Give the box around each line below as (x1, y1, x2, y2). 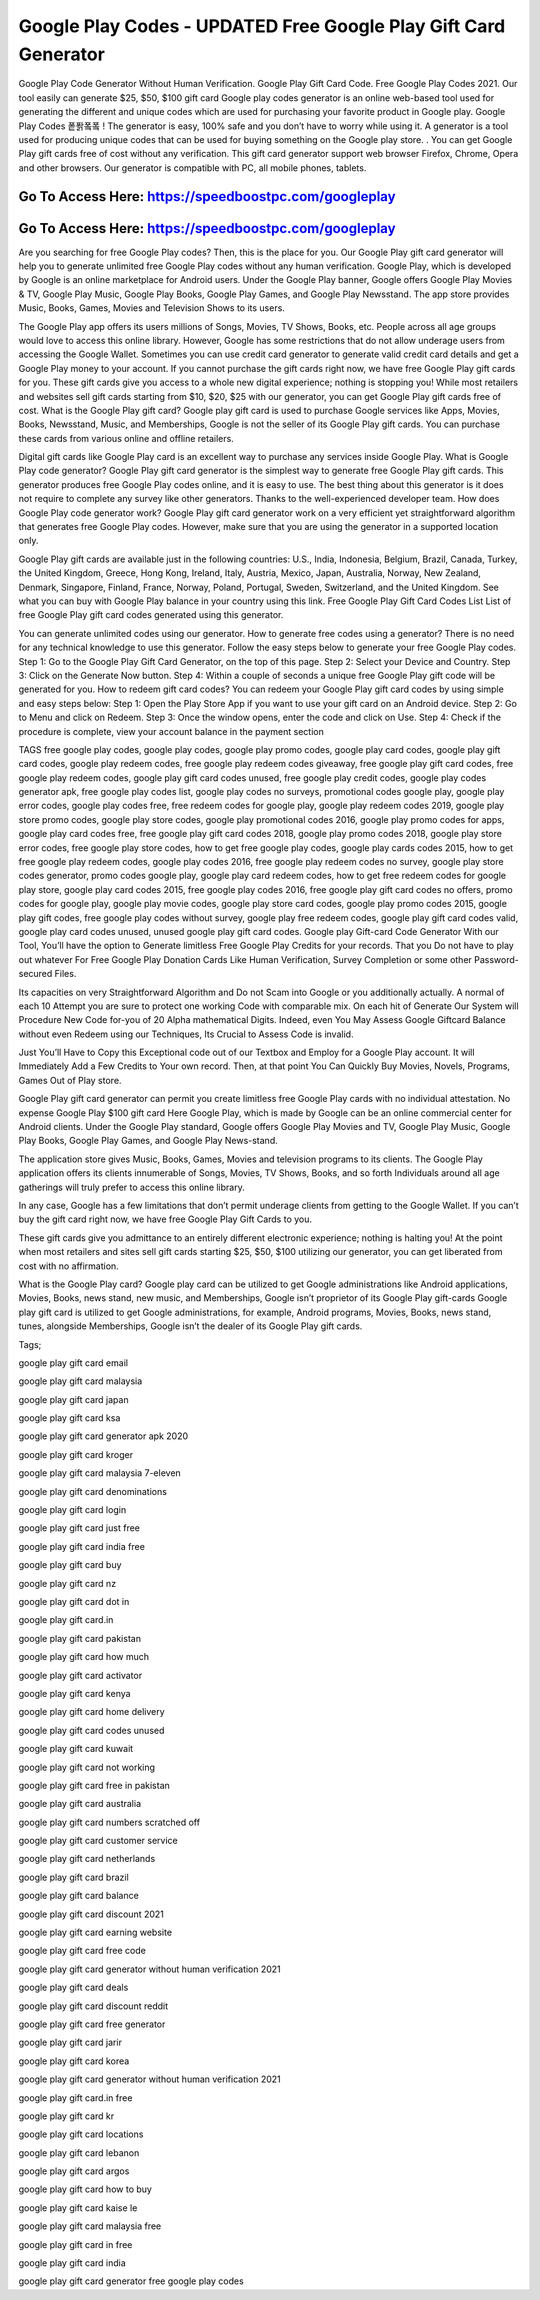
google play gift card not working (18, 1761, 155, 1773)
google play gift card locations (18, 2128, 144, 2140)
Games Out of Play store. (18, 1074, 122, 1086)
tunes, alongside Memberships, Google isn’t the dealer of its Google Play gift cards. (18, 1320, 363, 1332)
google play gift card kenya (18, 1687, 131, 1699)
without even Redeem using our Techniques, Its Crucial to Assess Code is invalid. (18, 1028, 354, 1040)
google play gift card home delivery (18, 1706, 165, 1718)
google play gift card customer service (18, 1835, 179, 1847)
